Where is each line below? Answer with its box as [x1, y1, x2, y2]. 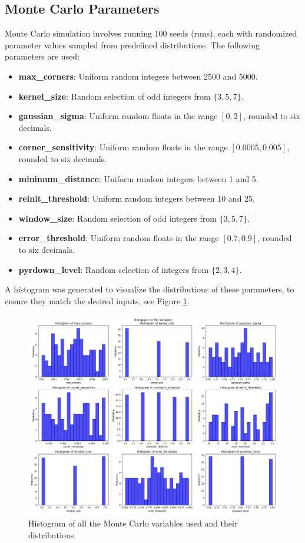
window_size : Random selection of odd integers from [18, 212, 217, 224]
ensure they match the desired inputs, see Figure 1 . [5, 294, 190, 307]
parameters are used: [5, 50, 80, 62]
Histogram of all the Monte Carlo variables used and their [28, 517, 238, 529]
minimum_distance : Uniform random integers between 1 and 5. [18, 172, 258, 185]
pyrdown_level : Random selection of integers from [18, 263, 209, 275]
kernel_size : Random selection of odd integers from [18, 90, 211, 102]
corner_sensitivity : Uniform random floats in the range [18, 141, 228, 153]
